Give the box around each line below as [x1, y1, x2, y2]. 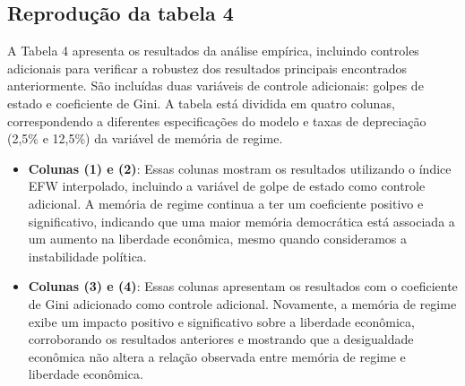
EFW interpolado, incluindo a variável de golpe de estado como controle [28, 176, 426, 195]
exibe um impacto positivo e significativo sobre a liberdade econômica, [28, 312, 415, 330]
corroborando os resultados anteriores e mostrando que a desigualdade [28, 330, 414, 348]
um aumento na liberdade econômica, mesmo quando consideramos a [28, 229, 408, 248]
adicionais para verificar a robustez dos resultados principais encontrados [7, 58, 408, 77]
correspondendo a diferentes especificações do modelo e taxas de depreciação [7, 111, 426, 130]
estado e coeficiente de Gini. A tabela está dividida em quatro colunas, [7, 93, 395, 112]
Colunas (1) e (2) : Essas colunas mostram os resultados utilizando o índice [28, 159, 452, 177]
